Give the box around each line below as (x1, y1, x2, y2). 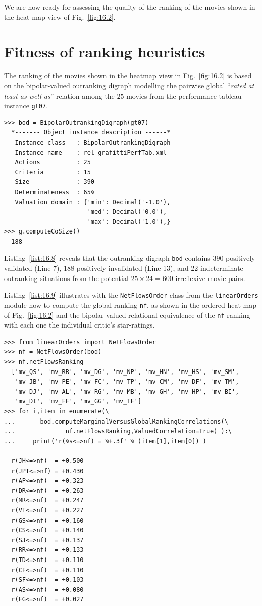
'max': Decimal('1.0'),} (87, 218, 171, 225)
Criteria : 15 (15, 168, 91, 176)
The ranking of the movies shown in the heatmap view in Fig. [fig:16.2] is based (4, 70, 252, 81)
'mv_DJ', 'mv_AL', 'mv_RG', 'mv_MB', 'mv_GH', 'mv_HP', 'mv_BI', (15, 388, 239, 395)
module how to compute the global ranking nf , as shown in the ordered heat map (4, 299, 256, 310)
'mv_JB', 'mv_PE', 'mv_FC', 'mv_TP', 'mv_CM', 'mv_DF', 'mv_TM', (15, 378, 239, 386)
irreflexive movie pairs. (175, 272, 245, 283)
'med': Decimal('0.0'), (87, 208, 167, 216)
